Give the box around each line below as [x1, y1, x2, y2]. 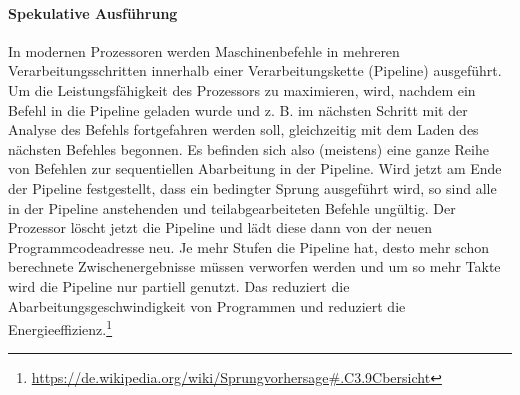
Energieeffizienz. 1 [8, 316, 113, 339]
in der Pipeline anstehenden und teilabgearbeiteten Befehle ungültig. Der [8, 197, 456, 218]
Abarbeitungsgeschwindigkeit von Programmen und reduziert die [8, 295, 406, 316]
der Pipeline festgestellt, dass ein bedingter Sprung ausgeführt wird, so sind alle [8, 177, 497, 198]
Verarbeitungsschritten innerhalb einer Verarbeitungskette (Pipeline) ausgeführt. [8, 60, 502, 81]
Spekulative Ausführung [8, 2, 178, 23]
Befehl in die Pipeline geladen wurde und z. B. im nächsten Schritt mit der [8, 99, 468, 120]
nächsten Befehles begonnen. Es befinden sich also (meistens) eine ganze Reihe [8, 138, 489, 159]
